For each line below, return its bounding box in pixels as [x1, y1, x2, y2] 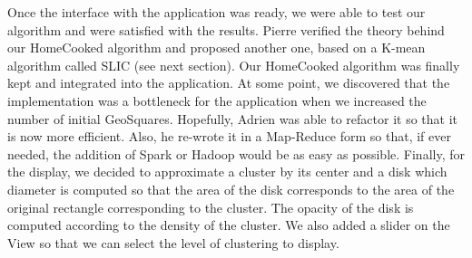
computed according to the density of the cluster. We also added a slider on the [7, 215, 450, 234]
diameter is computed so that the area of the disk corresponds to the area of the [7, 179, 455, 198]
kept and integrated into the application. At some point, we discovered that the [7, 73, 450, 92]
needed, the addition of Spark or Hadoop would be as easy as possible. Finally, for [7, 144, 465, 163]
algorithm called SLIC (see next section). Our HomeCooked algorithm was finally [7, 55, 460, 74]
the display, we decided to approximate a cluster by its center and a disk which [7, 162, 447, 181]
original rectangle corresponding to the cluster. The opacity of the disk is [7, 197, 414, 216]
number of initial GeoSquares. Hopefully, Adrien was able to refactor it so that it [7, 109, 458, 128]
